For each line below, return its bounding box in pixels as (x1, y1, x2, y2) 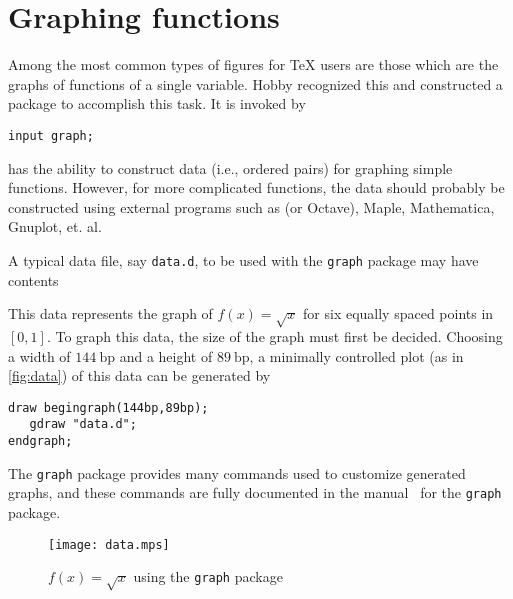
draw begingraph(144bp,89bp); (8, 400, 209, 415)
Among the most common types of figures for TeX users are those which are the (8, 54, 499, 75)
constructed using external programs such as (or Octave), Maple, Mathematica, (8, 196, 495, 217)
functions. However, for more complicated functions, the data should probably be (8, 177, 505, 198)
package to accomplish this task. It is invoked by (8, 93, 306, 114)
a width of (8, 345, 71, 366)
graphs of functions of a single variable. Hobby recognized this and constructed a (8, 73, 503, 94)
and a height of (119, 345, 213, 366)
